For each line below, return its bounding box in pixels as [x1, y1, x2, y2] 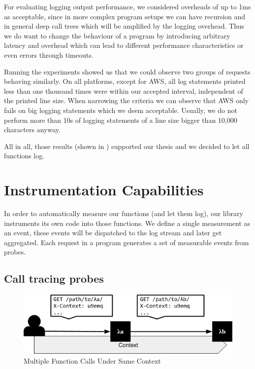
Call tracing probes [4, 271, 104, 286]
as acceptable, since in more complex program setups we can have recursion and [4, 11, 246, 21]
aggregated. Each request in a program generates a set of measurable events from [4, 237, 249, 247]
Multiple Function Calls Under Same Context [24, 355, 161, 366]
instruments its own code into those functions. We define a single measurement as [4, 218, 250, 228]
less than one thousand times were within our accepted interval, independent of [4, 85, 243, 96]
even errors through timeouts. [4, 49, 94, 60]
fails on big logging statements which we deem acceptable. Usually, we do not [4, 105, 237, 115]
